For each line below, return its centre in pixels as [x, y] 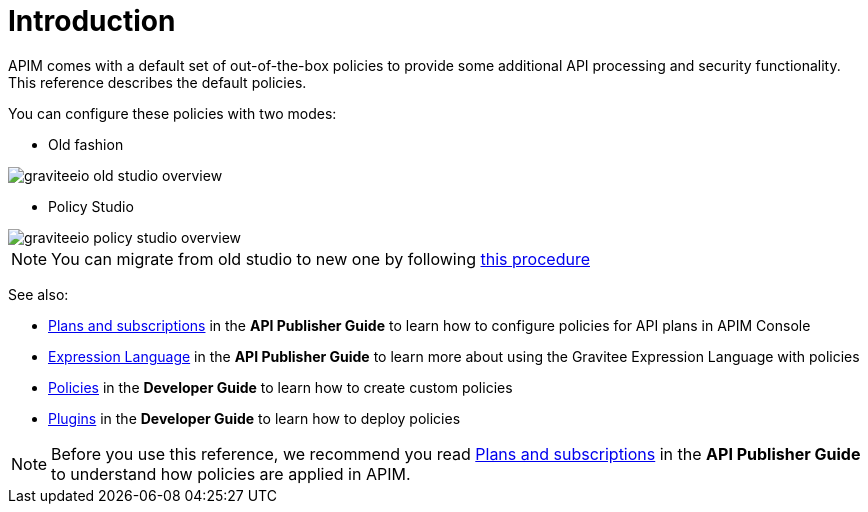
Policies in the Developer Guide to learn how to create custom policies [280, 387]
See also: [38, 294]
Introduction [92, 21]
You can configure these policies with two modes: [172, 113]
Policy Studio [91, 206]
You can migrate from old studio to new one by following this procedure [320, 258]
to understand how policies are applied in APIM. [231, 473]
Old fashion [86, 144]
